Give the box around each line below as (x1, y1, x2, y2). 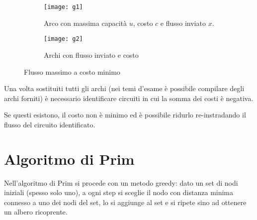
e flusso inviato (160, 17, 206, 28)
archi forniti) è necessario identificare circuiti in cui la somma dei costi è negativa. (4, 93, 254, 103)
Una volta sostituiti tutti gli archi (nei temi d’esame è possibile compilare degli (4, 83, 245, 94)
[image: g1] (44, 3, 83, 10)
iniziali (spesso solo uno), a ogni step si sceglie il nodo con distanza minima (4, 187, 234, 198)
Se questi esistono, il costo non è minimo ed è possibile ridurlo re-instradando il (4, 110, 246, 120)
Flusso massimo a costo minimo (24, 66, 120, 77)
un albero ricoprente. (4, 207, 68, 217)
